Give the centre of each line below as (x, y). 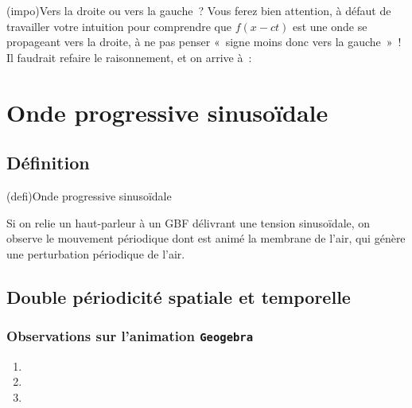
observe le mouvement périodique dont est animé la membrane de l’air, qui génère (206, 238)
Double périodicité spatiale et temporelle (179, 296)
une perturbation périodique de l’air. (96, 253)
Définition (48, 163)
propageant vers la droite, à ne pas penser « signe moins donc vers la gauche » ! (204, 42)
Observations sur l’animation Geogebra (130, 336)
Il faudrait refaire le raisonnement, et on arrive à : (129, 57)
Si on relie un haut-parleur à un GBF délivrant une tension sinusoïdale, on (189, 222)
